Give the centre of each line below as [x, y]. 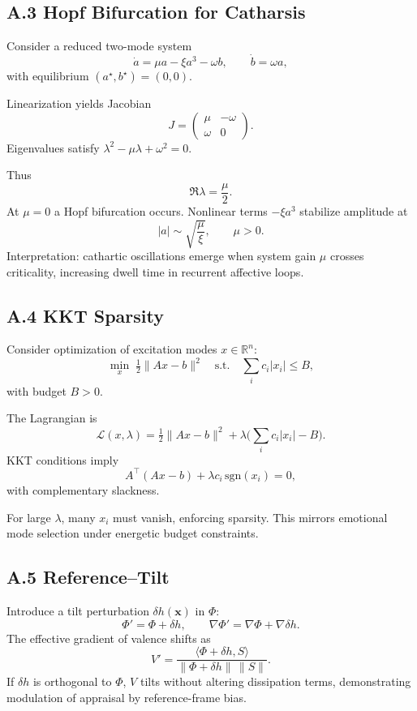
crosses [347, 255]
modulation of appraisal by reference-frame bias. [127, 697]
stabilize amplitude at [354, 210]
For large [29, 517]
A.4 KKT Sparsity [85, 315]
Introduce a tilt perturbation [78, 610]
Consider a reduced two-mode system [99, 46]
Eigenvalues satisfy [53, 147]
